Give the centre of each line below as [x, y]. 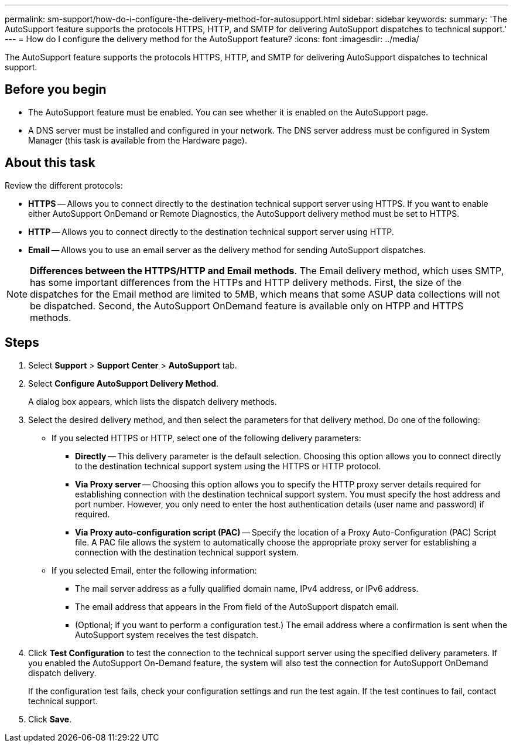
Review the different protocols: [64, 185]
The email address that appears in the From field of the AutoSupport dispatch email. [237, 606]
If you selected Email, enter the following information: [154, 570]
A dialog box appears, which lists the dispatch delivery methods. [153, 401]
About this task [50, 163]
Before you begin [56, 90]
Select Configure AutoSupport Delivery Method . [124, 383]
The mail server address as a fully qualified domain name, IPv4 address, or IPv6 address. [247, 588]
